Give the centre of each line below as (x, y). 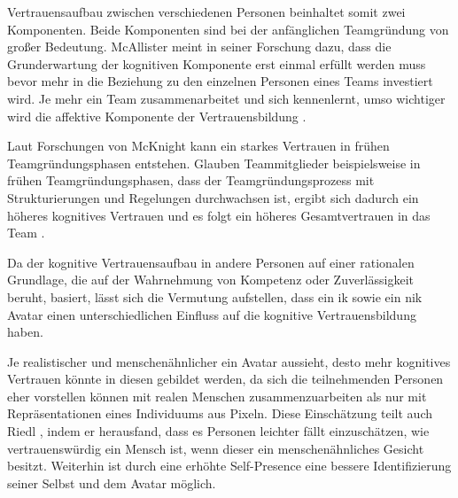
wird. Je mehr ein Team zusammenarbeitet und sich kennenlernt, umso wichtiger (226, 98)
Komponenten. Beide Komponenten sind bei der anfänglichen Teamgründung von (228, 29)
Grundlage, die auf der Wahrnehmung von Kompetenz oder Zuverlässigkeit (210, 280)
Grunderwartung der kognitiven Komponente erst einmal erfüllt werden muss (217, 63)
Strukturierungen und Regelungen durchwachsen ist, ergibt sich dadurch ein (213, 197)
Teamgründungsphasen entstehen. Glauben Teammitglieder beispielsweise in (214, 163)
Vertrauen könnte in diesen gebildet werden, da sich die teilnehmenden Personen (225, 379)
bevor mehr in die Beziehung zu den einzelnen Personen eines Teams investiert (220, 81)
